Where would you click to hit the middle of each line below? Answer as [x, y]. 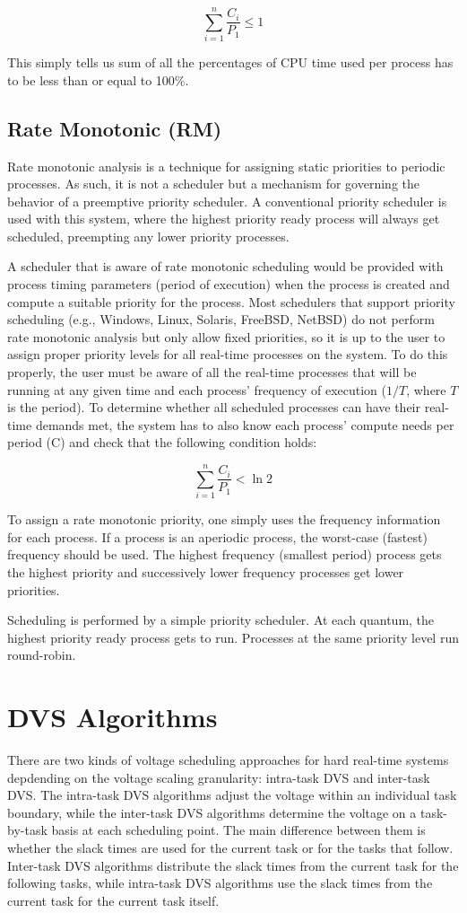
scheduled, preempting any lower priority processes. [148, 236]
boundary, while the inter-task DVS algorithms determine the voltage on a [212, 812]
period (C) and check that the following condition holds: [162, 442]
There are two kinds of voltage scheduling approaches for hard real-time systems [228, 760]
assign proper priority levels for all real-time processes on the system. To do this [228, 354]
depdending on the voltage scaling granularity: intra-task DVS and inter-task [219, 777]
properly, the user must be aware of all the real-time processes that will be [212, 372]
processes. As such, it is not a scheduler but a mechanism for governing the [213, 184]
